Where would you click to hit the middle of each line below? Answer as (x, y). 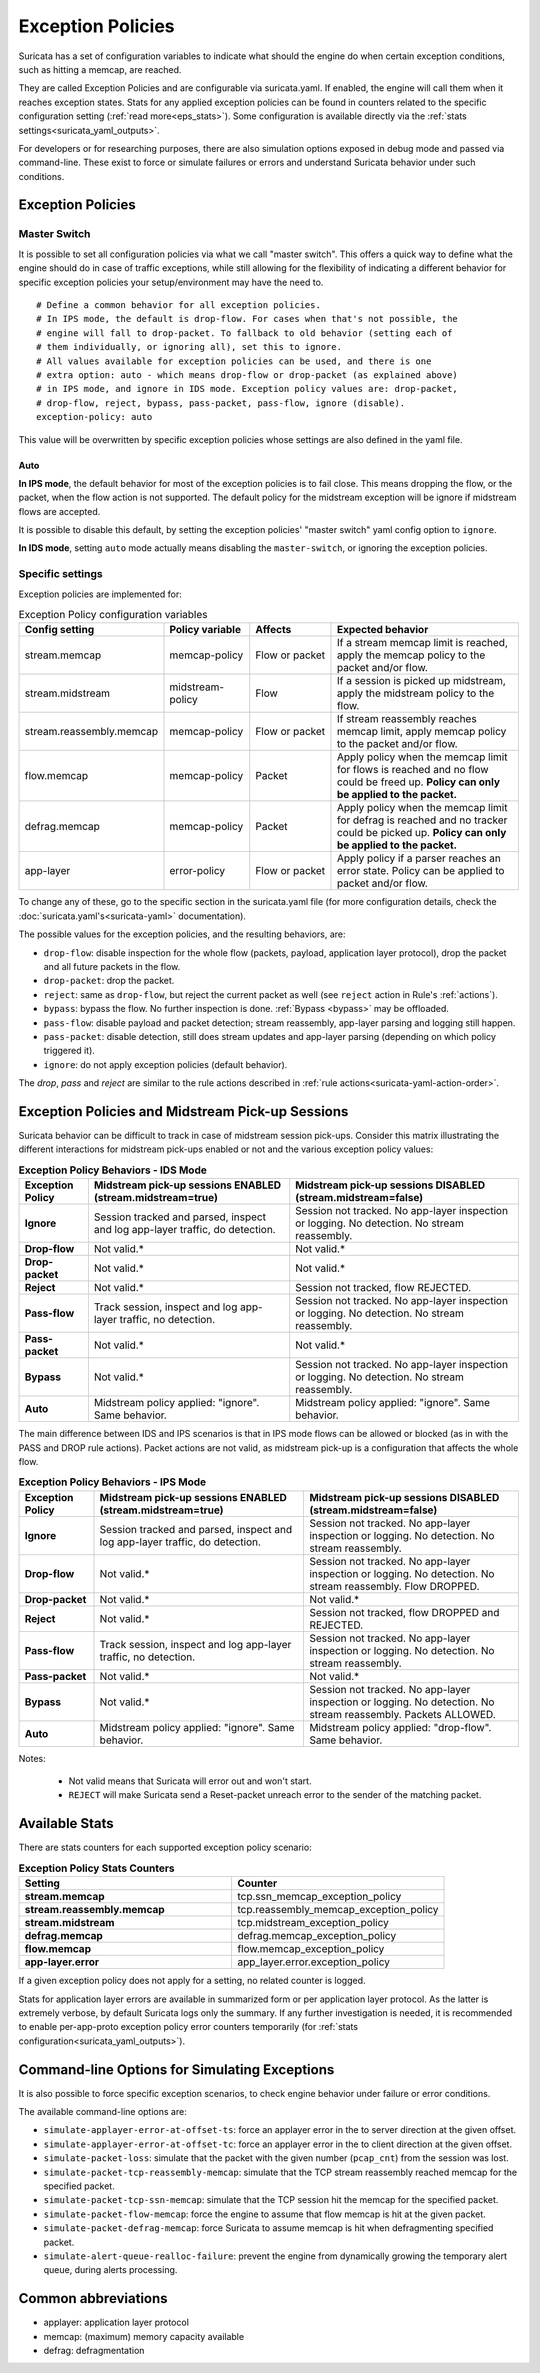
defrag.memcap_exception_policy (316, 1936)
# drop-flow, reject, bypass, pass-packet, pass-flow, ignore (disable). (221, 403)
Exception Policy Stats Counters (96, 1868)
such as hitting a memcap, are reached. (100, 69)
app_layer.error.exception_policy (313, 1962)
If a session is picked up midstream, (421, 681)
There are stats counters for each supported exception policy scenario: (165, 1847)
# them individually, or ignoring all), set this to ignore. (189, 347)
